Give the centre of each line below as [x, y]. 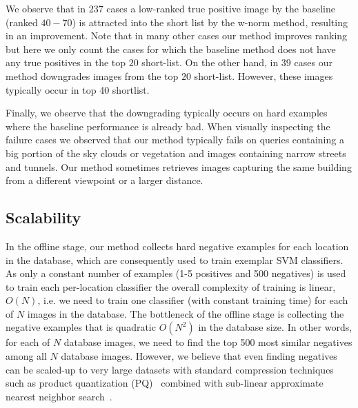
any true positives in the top [66, 62]
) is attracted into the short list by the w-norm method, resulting [210, 22]
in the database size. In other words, [275, 327]
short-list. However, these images [263, 75]
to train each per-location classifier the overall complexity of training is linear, [171, 286]
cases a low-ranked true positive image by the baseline [221, 8]
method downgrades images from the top [92, 75]
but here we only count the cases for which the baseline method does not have [171, 49]
